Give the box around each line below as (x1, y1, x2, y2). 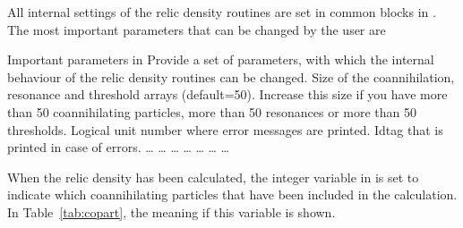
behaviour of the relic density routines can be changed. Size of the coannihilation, (7, 67, 455, 86)
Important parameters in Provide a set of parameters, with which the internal (7, 50, 434, 69)
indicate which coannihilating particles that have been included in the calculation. (7, 185, 458, 204)
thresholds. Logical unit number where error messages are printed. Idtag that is (7, 120, 443, 139)
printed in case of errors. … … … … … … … (7, 138, 229, 156)
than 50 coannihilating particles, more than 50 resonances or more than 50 (7, 102, 416, 121)
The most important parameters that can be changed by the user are (7, 20, 386, 38)
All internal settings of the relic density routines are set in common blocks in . (7, 3, 436, 21)
